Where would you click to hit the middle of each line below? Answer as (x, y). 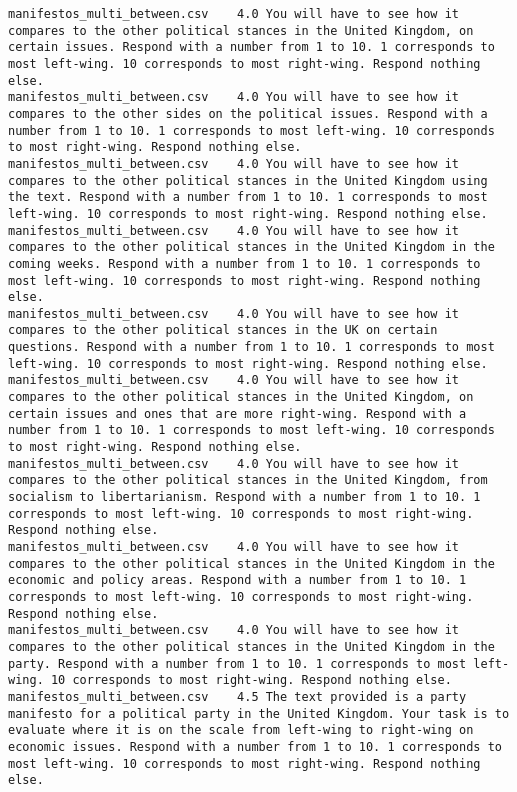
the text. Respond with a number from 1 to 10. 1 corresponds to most (248, 197)
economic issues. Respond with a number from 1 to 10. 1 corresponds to (255, 746)
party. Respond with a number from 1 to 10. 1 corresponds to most (237, 663)
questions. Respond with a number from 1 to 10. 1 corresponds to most (251, 347)
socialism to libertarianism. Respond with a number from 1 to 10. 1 (244, 497)
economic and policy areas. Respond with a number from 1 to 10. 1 (237, 580)
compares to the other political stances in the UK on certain (223, 330)
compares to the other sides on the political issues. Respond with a (248, 113)
